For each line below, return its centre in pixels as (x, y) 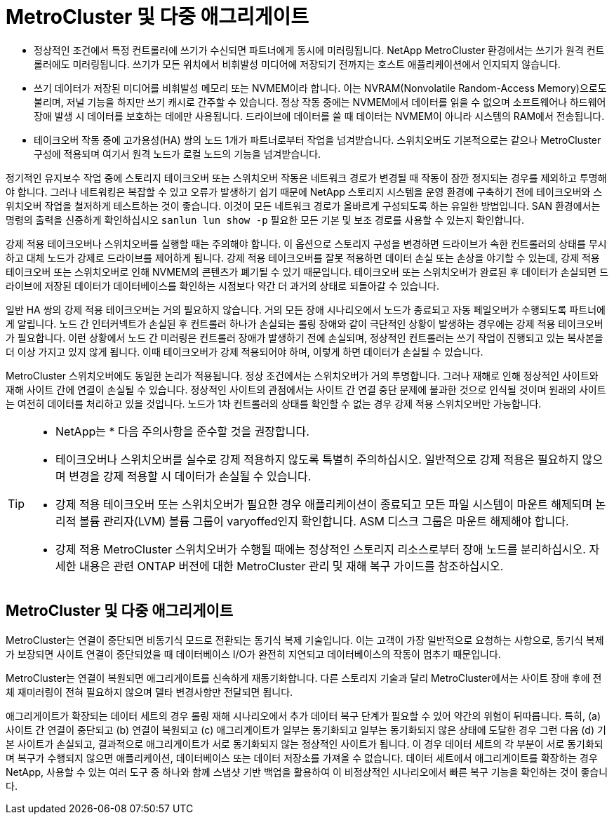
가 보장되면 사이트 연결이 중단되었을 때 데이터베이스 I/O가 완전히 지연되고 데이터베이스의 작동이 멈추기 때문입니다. (253, 654)
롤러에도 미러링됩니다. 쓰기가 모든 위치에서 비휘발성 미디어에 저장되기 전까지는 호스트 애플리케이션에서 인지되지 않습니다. (297, 64)
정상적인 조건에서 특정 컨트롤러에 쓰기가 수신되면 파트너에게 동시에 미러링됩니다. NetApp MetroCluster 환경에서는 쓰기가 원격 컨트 (319, 50)
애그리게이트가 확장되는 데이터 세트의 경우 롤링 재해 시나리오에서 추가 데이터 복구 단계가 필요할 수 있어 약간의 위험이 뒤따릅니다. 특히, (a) (303, 715)
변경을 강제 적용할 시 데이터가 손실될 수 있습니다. (190, 476)
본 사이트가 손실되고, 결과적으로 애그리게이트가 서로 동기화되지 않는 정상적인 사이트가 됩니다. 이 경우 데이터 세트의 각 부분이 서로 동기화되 (305, 744)
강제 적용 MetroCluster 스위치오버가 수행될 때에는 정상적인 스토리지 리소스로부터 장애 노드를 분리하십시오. (321, 549)
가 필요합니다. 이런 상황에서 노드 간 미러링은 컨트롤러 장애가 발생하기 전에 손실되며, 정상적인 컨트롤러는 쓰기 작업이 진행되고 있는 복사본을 (305, 337)
